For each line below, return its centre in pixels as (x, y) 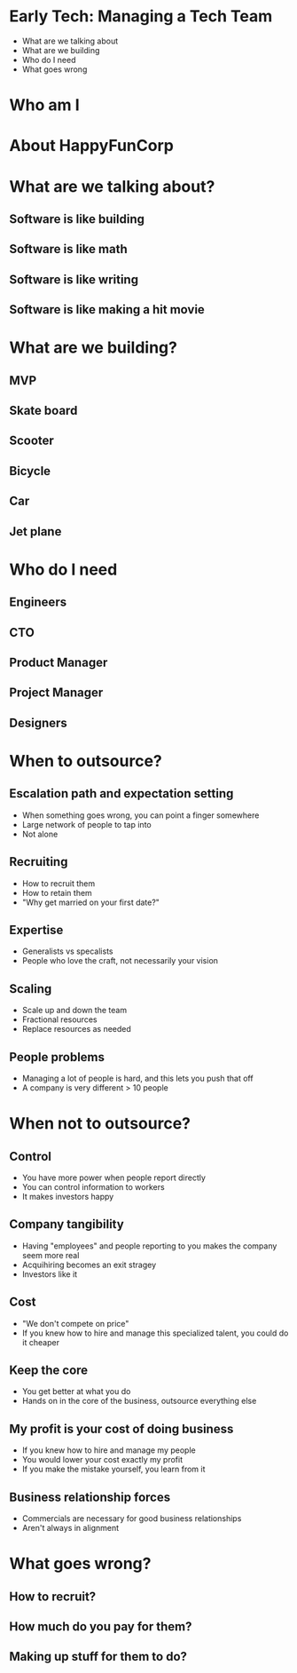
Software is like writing (74, 279)
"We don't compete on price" (75, 1323)
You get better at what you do (76, 1392)
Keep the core (49, 1370)
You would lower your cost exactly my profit (102, 1460)
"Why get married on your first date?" (90, 902)
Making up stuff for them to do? (98, 1657)
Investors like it (50, 1274)
